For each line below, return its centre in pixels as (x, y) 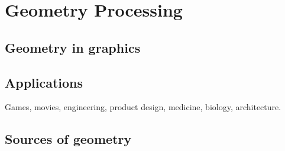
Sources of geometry (68, 139)
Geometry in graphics (73, 47)
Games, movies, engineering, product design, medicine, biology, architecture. (143, 107)
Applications (44, 82)
